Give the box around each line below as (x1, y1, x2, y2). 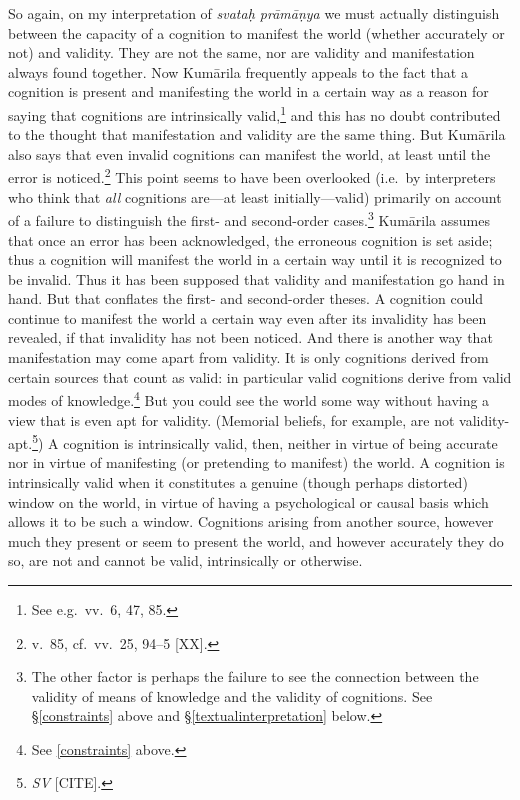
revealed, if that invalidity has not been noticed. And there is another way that (8, 327, 493, 348)
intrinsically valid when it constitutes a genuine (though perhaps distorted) (8, 471, 468, 492)
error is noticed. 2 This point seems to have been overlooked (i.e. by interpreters (8, 164, 496, 188)
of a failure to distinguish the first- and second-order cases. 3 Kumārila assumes (8, 207, 490, 230)
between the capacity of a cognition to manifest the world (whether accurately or (8, 22, 505, 43)
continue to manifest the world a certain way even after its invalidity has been (8, 307, 487, 328)
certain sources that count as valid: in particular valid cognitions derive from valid (8, 366, 512, 387)
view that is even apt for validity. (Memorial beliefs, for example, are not (8, 409, 455, 430)
